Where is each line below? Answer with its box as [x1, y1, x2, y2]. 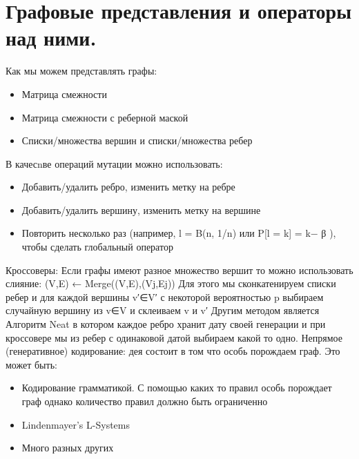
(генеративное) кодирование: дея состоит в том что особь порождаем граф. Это [6, 344, 340, 358]
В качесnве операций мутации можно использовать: [6, 156, 223, 170]
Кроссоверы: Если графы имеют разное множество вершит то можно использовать [6, 262, 353, 277]
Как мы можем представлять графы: [6, 64, 157, 78]
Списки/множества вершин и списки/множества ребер [21, 133, 253, 148]
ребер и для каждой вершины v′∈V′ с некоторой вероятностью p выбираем [6, 289, 324, 304]
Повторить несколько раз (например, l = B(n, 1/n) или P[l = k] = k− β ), [21, 226, 336, 240]
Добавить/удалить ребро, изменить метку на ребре [21, 179, 235, 194]
